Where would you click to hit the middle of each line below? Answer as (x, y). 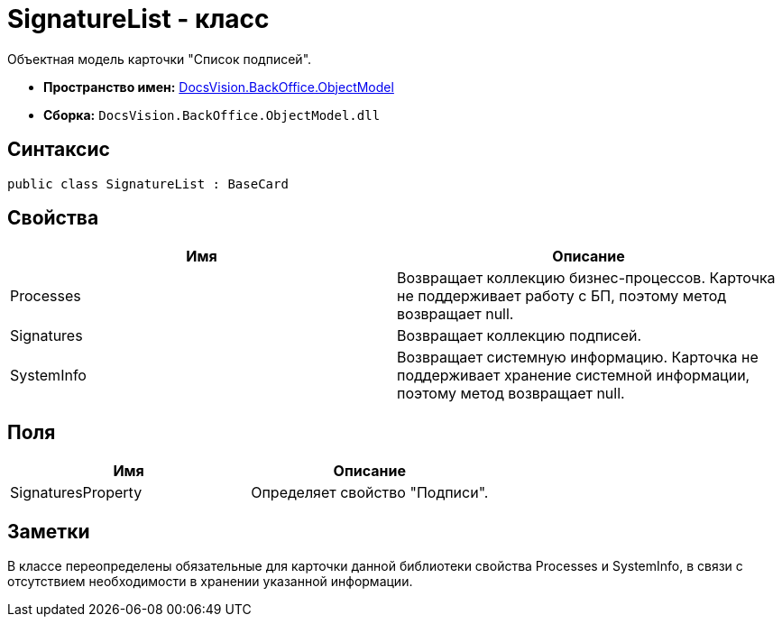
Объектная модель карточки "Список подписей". (160, 59)
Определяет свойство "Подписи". (370, 493)
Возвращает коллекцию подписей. (520, 336)
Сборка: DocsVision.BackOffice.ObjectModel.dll (212, 115)
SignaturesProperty (76, 493)
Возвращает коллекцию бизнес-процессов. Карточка (586, 278)
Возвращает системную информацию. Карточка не (578, 358)
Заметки (49, 531)
